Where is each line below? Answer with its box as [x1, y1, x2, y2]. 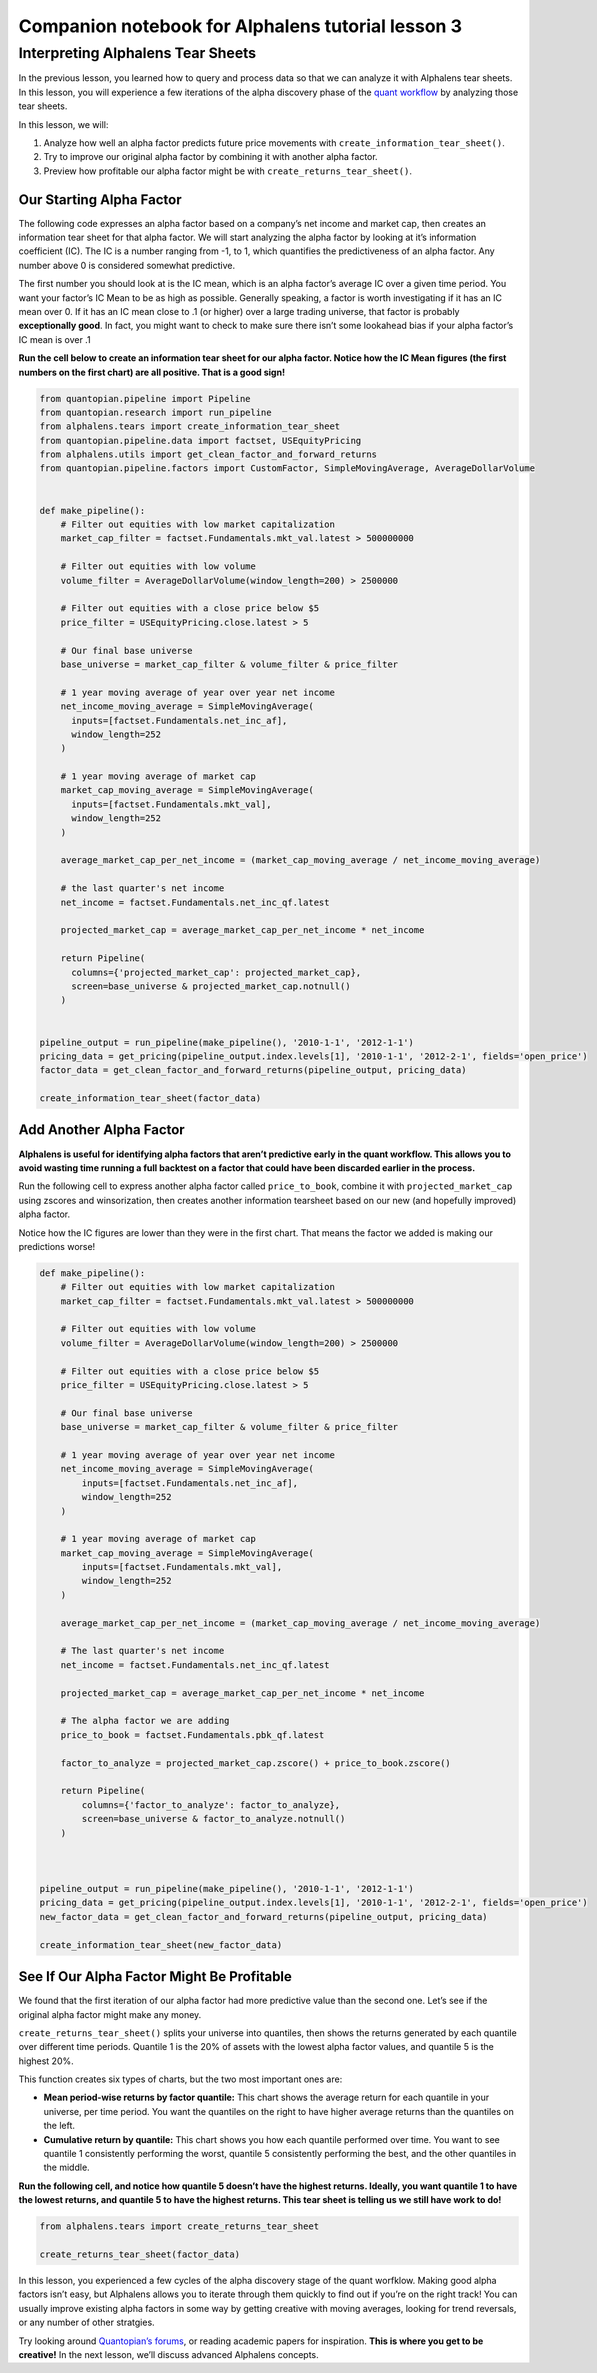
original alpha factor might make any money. [18, 2008, 202, 2020]
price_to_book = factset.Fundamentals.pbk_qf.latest [60, 1729, 325, 1740]
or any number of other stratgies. [18, 2316, 155, 2329]
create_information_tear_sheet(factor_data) [39, 1093, 262, 1104]
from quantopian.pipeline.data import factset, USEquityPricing [39, 435, 362, 446]
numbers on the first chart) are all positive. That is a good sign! [18, 366, 285, 378]
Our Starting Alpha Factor [18, 191, 182, 208]
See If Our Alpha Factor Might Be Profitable [18, 1968, 292, 1985]
